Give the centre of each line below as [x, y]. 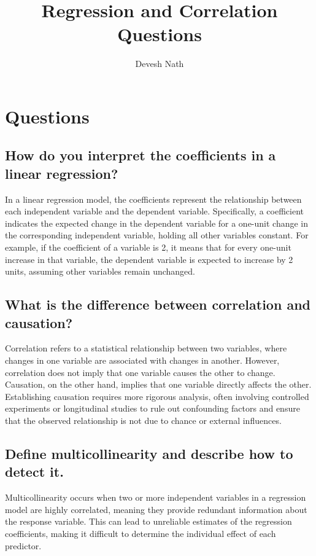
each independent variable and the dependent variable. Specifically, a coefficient [154, 211]
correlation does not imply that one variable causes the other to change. [140, 372]
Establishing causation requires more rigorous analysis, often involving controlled [157, 396]
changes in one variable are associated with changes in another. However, [142, 360]
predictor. [23, 545]
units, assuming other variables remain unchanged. [100, 271]
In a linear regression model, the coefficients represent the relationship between [153, 199]
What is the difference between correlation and [158, 304]
